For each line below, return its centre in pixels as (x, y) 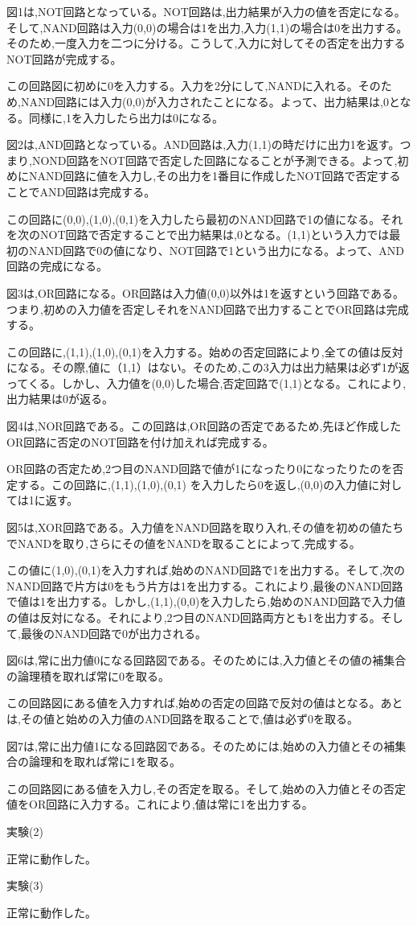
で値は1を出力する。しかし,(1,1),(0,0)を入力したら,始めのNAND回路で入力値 (206, 601)
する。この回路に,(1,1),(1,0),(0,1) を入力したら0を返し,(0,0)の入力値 (193, 484)
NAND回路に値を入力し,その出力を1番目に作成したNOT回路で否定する (215, 176)
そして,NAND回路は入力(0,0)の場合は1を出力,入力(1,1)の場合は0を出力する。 (207, 27)
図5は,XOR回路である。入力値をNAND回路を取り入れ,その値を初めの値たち (205, 527)
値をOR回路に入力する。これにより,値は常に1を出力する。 (160, 804)
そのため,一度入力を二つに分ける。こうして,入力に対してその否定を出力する (206, 43)
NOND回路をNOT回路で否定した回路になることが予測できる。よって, (215, 160)
